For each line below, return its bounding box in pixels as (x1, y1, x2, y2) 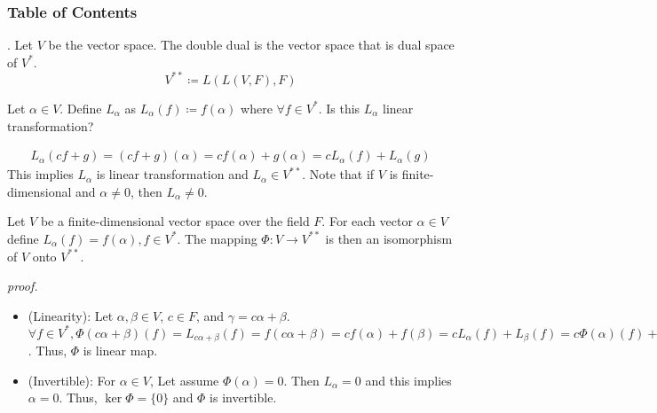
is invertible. (210, 388, 277, 407)
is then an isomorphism (325, 229, 453, 247)
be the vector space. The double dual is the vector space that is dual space (48, 35, 455, 54)
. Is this (318, 98, 360, 117)
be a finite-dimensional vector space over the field (40, 212, 310, 230)
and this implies (365, 370, 452, 389)
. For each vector (321, 212, 413, 230)
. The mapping (177, 229, 257, 247)
